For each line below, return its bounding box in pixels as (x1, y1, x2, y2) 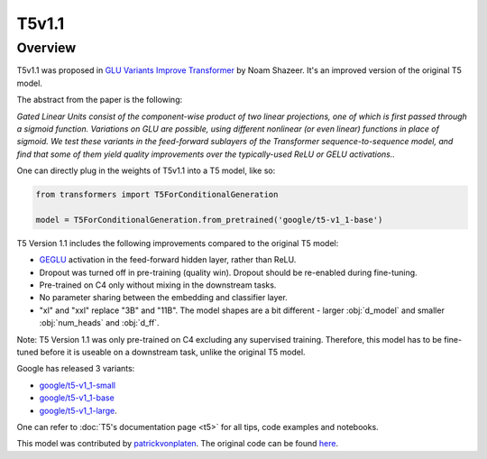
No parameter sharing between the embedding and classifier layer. (39, 292, 288, 303)
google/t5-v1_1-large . (39, 405, 117, 416)
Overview (16, 40, 77, 56)
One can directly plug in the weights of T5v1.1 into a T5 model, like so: (16, 165, 276, 176)
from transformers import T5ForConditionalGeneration (35, 189, 279, 200)
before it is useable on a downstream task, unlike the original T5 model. (40, 347, 306, 357)
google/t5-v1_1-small (39, 380, 116, 390)
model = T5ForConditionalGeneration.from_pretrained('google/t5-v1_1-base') (35, 215, 383, 225)
